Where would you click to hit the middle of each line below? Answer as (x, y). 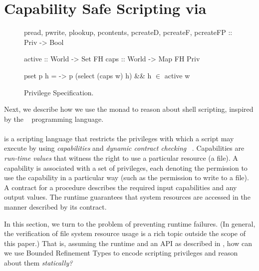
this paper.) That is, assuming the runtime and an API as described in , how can (128, 243)
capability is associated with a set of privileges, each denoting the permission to (126, 167)
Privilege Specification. (59, 92)
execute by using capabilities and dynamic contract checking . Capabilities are (124, 148)
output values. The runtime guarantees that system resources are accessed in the (127, 197)
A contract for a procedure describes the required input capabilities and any (121, 187)
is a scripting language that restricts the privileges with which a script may (119, 138)
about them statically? (38, 263)
